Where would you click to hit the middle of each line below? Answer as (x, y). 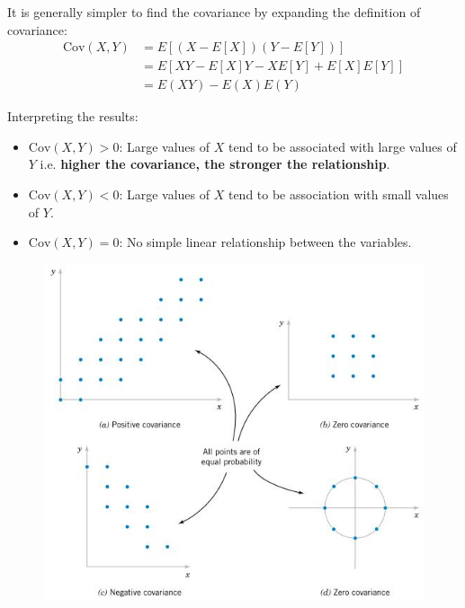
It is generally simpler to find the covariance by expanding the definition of (214, 12)
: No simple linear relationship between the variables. (265, 242)
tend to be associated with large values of (342, 146)
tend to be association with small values (338, 194)
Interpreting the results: (73, 116)
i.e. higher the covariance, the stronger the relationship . (215, 164)
